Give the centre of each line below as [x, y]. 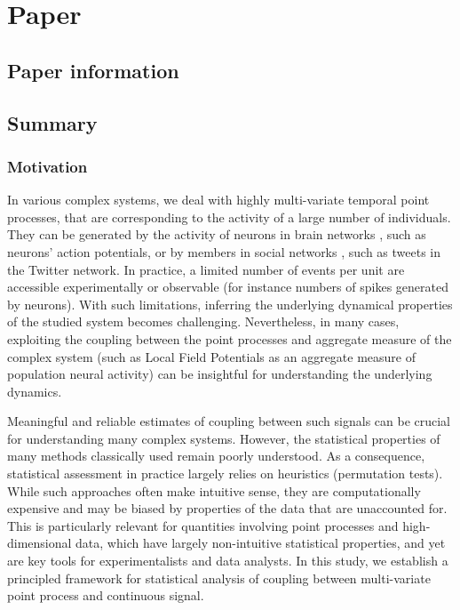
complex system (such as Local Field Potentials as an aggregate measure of [212, 356]
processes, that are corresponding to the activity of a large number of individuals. [229, 217]
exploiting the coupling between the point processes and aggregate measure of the [230, 338]
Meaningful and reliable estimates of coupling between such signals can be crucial [229, 421]
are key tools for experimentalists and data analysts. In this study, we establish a [228, 561]
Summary [52, 122]
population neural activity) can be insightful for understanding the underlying [220, 374]
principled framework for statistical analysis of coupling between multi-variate [219, 578]
